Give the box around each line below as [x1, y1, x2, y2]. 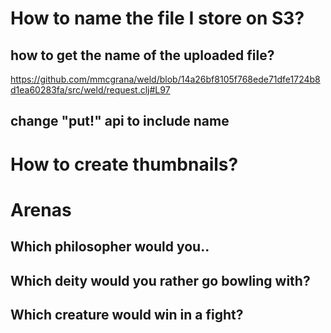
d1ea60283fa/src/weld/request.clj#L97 [10, 84, 171, 96]
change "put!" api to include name [10, 113, 230, 130]
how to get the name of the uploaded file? [10, 47, 275, 64]
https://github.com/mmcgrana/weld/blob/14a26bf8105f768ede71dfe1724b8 [10, 73, 321, 85]
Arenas [10, 198, 72, 221]
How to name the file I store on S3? [10, 7, 305, 30]
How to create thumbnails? [10, 153, 239, 176]
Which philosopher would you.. [10, 238, 210, 256]
